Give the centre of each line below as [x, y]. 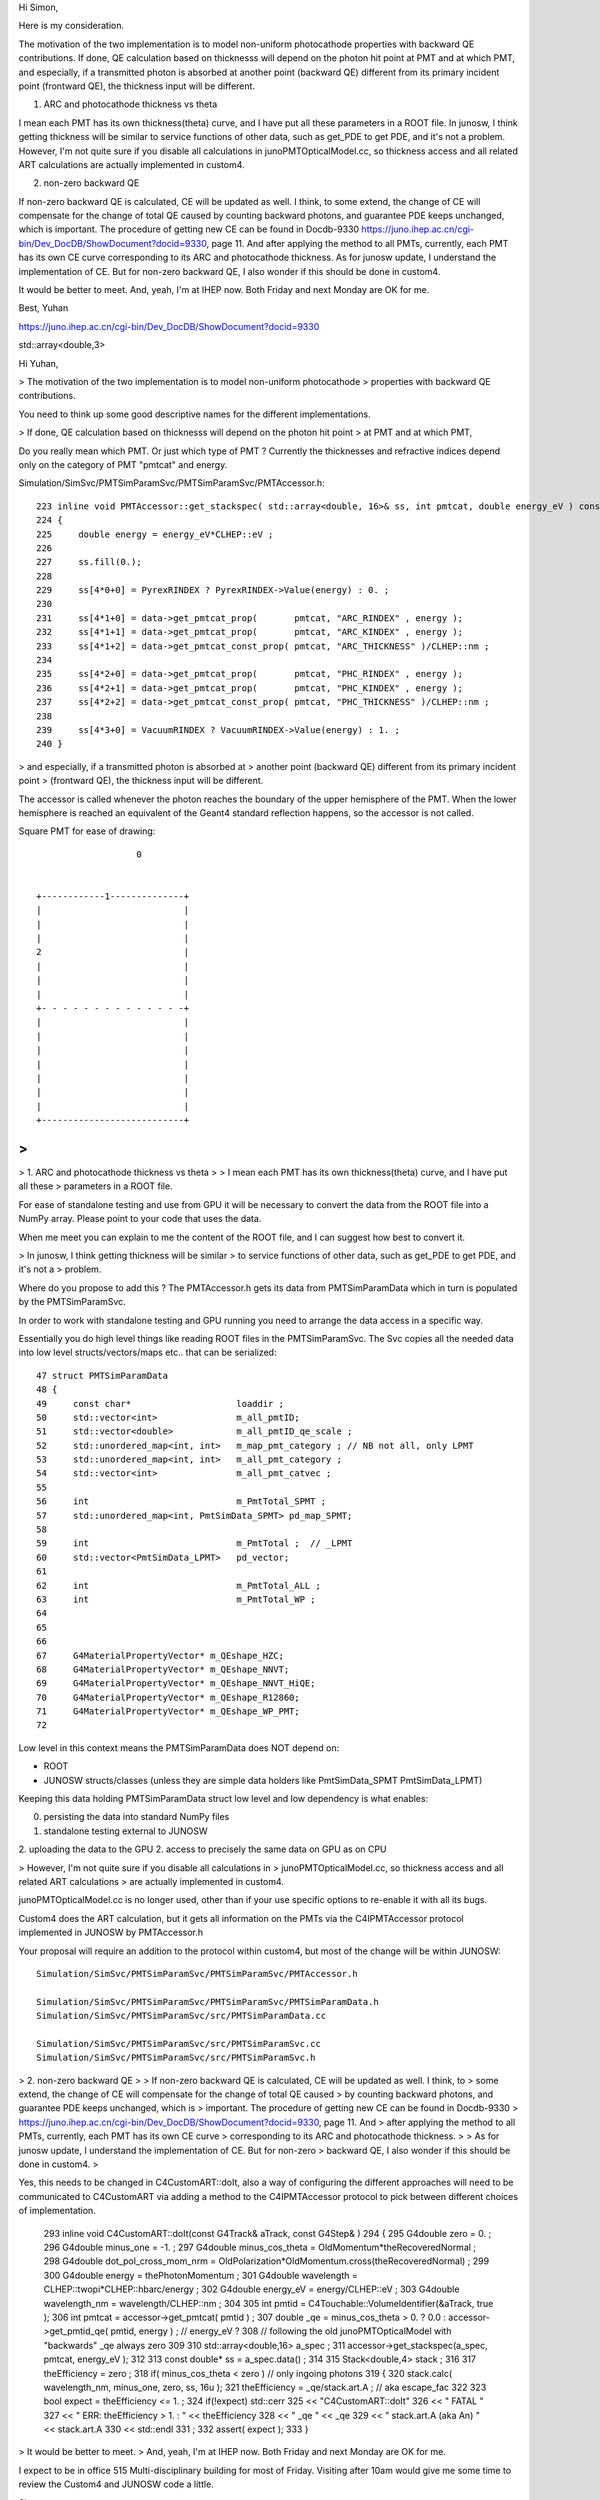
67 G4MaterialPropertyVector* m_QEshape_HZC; [160, 1655]
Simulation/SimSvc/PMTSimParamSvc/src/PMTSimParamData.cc [181, 2016]
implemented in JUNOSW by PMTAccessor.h [111, 1932]
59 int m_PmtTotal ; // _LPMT [194, 1543]
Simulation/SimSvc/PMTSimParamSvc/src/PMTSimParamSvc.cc [179, 2043]
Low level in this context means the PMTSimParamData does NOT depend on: [179, 1747]
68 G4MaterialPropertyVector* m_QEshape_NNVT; [163, 1669]
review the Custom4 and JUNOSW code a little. [116, 2484]
